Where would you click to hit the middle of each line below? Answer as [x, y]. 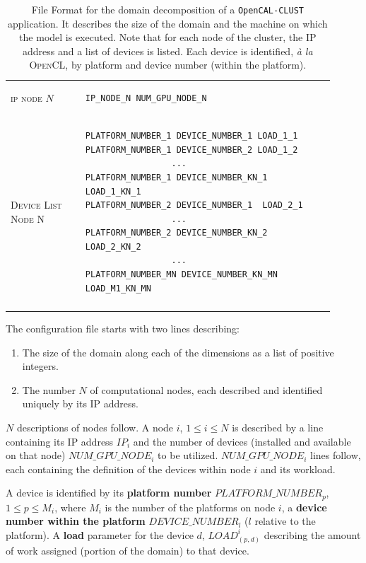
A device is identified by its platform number [109, 493]
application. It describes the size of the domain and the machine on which [168, 23]
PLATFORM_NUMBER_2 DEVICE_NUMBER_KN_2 [176, 233]
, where [70, 507]
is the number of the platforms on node [190, 507]
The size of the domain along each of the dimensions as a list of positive [178, 352]
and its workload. [298, 469]
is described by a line [278, 427]
